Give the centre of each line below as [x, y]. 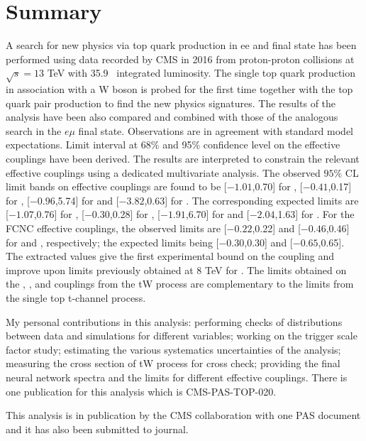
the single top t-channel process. [76, 297]
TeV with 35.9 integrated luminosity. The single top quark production [201, 73]
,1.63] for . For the [315, 214]
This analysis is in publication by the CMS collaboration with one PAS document [183, 415]
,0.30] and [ [268, 242]
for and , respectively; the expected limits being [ [112, 242]
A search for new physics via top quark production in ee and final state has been [181, 45]
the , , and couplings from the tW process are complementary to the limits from [180, 284]
